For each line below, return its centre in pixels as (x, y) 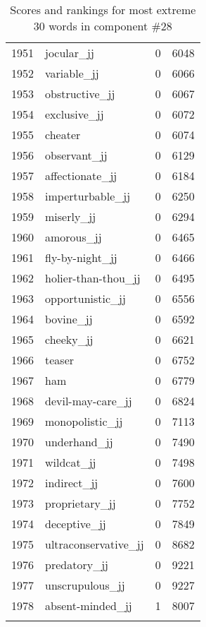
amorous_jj (73, 237)
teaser (60, 360)
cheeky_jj (69, 339)
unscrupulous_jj (85, 585)
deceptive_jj (76, 524)
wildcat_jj (71, 462)
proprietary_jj (81, 503)
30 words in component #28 (103, 26)
